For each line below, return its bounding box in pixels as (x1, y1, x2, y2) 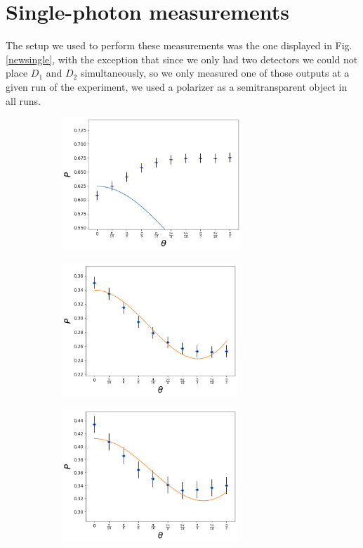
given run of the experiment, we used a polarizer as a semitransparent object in (6, 79, 348, 94)
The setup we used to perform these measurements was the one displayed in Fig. (6, 38, 352, 53)
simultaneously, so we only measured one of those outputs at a (80, 65, 350, 80)
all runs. (6, 93, 41, 108)
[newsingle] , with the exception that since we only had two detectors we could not (6, 51, 358, 66)
